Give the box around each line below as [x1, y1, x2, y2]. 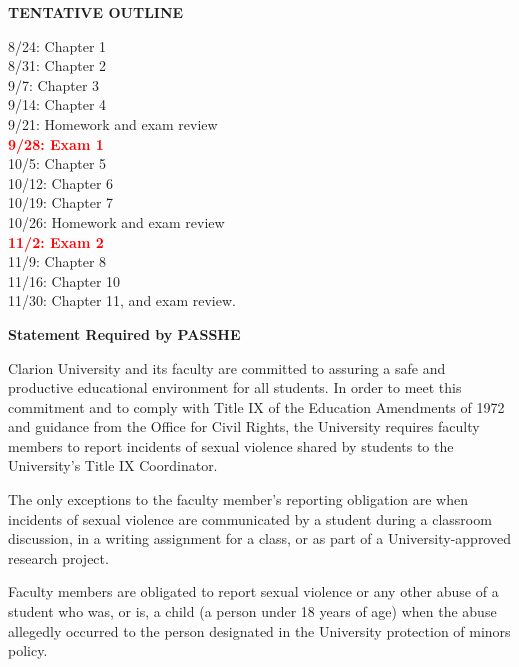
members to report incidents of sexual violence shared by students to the [8, 435, 454, 456]
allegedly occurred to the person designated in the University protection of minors [8, 620, 511, 641]
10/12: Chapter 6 [8, 172, 114, 193]
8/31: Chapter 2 [8, 55, 107, 76]
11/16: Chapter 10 [8, 270, 121, 291]
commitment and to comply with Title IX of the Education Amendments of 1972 [8, 396, 505, 417]
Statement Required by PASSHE [8, 323, 241, 344]
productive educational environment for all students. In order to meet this [8, 377, 462, 398]
